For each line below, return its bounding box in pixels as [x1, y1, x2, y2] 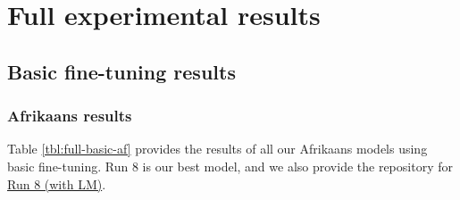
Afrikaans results [7, 104, 132, 127]
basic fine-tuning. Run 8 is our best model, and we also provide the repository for [7, 156, 453, 175]
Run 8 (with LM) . [7, 174, 106, 193]
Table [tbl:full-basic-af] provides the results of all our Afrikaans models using [7, 139, 428, 158]
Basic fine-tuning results [7, 57, 236, 85]
